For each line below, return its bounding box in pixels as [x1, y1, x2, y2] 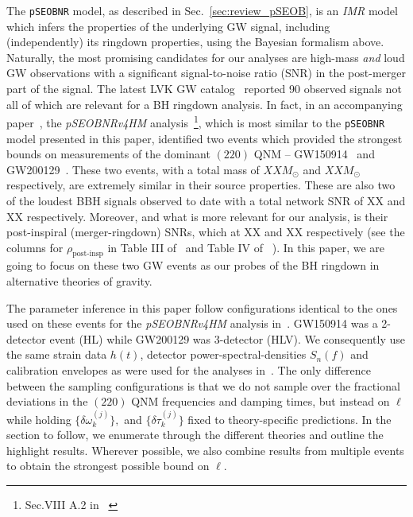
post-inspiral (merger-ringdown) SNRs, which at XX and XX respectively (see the [6, 224, 405, 240]
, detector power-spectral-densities [140, 346, 307, 363]
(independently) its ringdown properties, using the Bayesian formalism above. [6, 33, 384, 50]
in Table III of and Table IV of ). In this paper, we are [107, 239, 385, 255]
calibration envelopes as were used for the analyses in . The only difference [6, 362, 372, 379]
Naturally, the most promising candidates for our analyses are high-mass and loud [6, 49, 405, 65]
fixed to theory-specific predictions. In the [187, 410, 392, 427]
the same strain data [6, 346, 107, 363]
